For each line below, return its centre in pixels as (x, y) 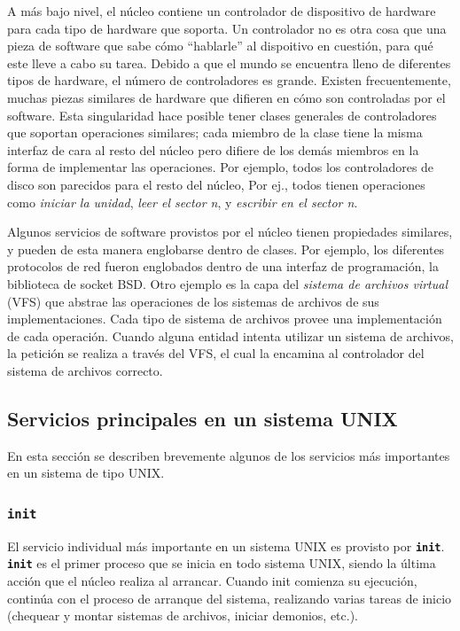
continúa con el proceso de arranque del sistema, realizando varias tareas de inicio (230, 598)
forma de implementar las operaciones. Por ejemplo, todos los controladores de (221, 167)
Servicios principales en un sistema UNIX (203, 418)
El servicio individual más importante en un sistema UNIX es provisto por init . (226, 545)
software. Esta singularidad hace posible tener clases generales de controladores (222, 115)
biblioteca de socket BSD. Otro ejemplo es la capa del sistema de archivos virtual (228, 283)
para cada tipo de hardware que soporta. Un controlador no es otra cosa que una (227, 28)
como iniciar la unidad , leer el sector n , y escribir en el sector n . (183, 202)
